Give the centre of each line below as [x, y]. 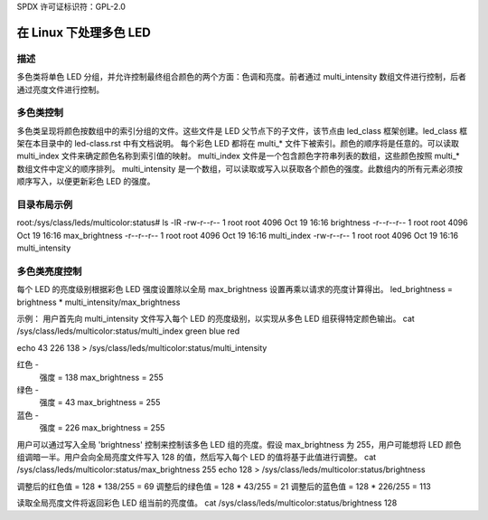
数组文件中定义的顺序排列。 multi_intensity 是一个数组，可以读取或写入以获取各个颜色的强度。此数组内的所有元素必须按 [239, 168]
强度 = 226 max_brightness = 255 [102, 428]
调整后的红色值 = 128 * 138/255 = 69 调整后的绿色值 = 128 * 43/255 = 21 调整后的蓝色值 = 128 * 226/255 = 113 [224, 486]
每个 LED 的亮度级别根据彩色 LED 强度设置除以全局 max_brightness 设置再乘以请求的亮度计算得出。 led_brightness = [235, 289]
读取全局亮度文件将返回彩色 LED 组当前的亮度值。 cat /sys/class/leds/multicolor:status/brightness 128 [207, 503]
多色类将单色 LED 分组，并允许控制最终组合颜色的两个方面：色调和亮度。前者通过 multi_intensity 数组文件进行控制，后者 [242, 77]
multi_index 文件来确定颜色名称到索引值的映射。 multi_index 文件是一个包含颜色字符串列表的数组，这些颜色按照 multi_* [238, 156]
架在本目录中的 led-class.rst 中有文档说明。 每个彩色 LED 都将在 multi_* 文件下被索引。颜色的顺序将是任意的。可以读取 [238, 144]
